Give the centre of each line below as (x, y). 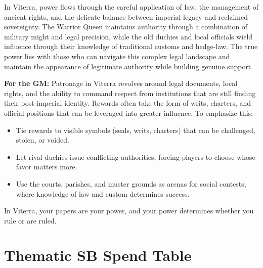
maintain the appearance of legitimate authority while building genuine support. (129, 66)
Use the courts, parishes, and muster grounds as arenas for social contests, (131, 183)
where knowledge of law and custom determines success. (103, 193)
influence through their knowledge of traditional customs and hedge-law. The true (131, 46)
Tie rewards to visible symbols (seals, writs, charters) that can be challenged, (136, 130)
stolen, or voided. (42, 140)
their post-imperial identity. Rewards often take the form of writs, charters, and (128, 103)
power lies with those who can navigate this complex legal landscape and (117, 56)
